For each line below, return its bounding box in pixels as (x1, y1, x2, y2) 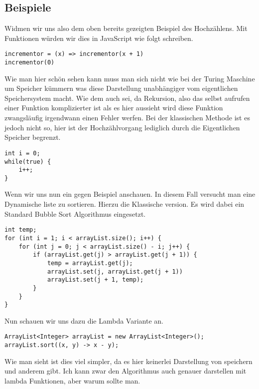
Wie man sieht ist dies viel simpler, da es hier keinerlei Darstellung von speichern (4, 356, 253, 366)
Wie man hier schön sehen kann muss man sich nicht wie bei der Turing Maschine (4, 73, 255, 83)
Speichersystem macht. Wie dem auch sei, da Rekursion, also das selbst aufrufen (4, 92, 250, 103)
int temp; (4, 226, 37, 234)
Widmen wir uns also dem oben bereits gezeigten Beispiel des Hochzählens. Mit (4, 23, 248, 33)
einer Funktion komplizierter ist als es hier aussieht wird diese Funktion (4, 102, 223, 113)
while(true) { (4, 158, 51, 165)
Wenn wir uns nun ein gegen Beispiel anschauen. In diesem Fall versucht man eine (4, 189, 256, 199)
